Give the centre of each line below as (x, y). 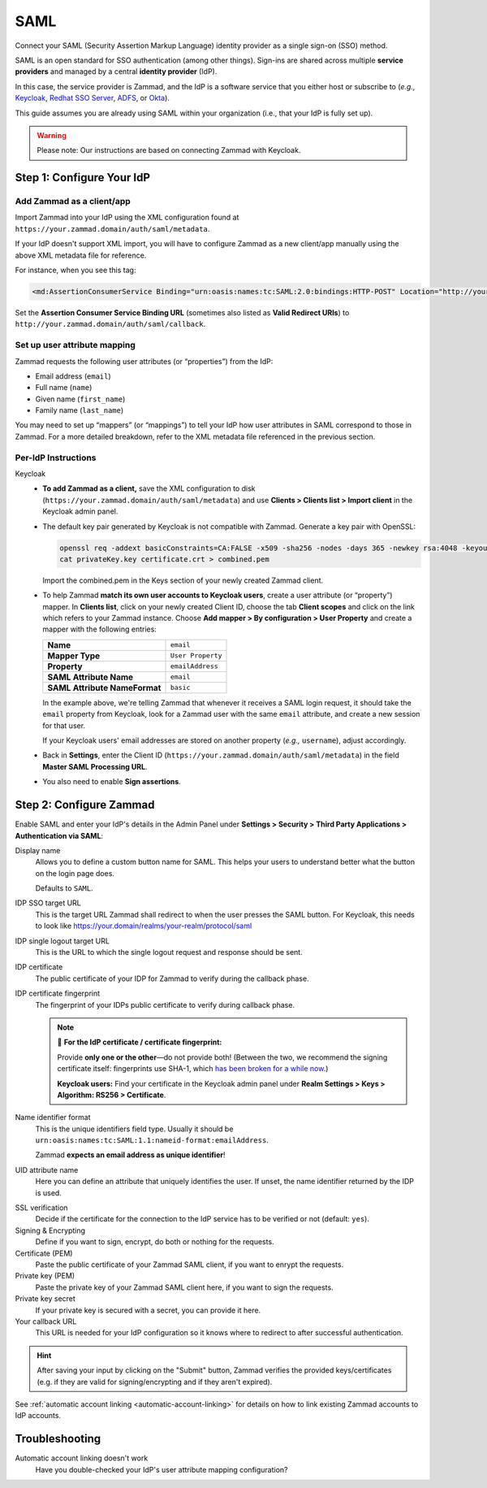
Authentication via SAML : (59, 835)
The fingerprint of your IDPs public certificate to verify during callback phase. (165, 1004)
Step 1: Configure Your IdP (82, 178)
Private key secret (45, 1299)
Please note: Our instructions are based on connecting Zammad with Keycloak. (169, 150)
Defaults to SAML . (64, 888)
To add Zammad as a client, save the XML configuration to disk (149, 488)
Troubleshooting (58, 1439)
